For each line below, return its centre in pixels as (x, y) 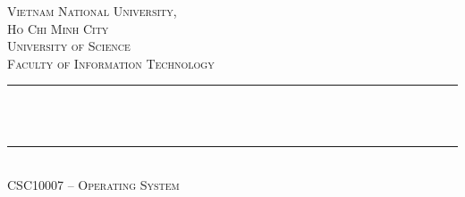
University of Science (69, 46)
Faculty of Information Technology (111, 63)
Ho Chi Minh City (58, 28)
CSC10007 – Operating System (93, 185)
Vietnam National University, (92, 11)
